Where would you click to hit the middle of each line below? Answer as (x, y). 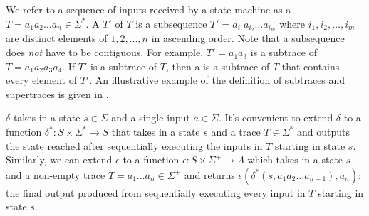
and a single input (151, 118)
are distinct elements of (57, 38)
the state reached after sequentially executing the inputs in (134, 145)
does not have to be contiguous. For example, (105, 52)
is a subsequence (171, 23)
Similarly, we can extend (59, 160)
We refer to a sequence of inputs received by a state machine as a (149, 9)
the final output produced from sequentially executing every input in (156, 192)
